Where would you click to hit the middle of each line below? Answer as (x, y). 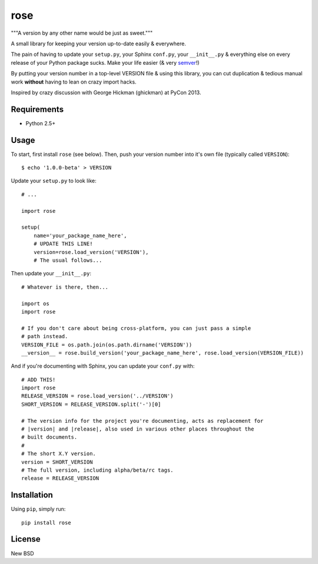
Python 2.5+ (41, 123)
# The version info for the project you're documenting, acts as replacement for (143, 421)
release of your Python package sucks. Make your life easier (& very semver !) (105, 62)
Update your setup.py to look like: (54, 181)
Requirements (37, 109)
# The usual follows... (68, 260)
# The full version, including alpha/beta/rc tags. (97, 470)
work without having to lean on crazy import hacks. (74, 82)
